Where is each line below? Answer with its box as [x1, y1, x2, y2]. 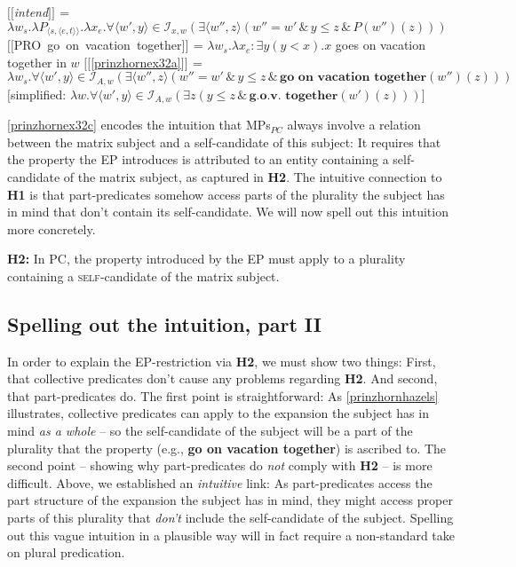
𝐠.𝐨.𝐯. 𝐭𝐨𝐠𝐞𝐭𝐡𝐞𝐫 [249, 89, 338, 102]
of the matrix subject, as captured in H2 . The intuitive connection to [63, 167, 442, 185]
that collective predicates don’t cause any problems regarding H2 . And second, [7, 369, 438, 388]
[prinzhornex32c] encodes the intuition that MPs [7, 115, 271, 134]
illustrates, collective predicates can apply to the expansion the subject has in [7, 404, 429, 422]
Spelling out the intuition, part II [7, 310, 322, 337]
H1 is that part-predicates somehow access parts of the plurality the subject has [7, 185, 445, 203]
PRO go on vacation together [13, 35, 182, 54]
